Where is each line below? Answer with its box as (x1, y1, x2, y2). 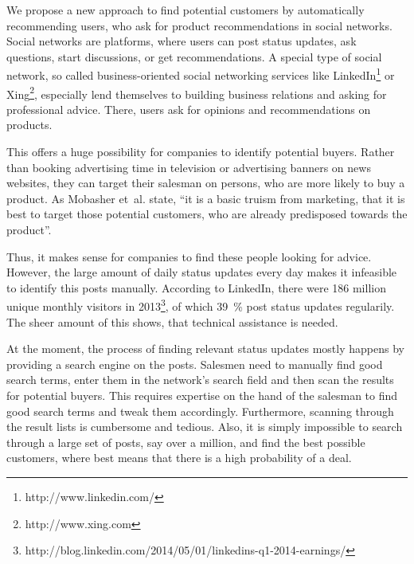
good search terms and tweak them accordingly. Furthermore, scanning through (6, 402, 394, 419)
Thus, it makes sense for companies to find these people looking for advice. (6, 248, 372, 264)
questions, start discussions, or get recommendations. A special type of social (6, 48, 382, 65)
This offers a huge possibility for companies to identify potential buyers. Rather (6, 143, 395, 160)
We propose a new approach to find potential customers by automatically (6, 2, 365, 18)
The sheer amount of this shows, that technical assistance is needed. (6, 313, 338, 330)
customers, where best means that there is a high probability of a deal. (6, 449, 352, 466)
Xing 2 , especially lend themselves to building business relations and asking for (6, 83, 387, 102)
